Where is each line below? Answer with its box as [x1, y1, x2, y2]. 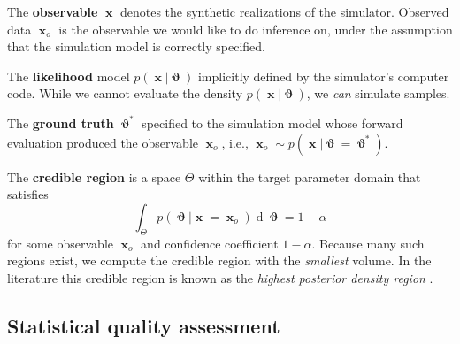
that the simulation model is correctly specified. [7, 37, 265, 56]
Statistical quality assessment [7, 311, 280, 339]
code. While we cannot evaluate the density [7, 84, 243, 103]
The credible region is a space [7, 167, 181, 186]
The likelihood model [7, 66, 130, 85]
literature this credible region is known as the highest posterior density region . [7, 268, 433, 287]
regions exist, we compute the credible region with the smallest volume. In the [7, 251, 432, 270]
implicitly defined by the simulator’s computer [197, 66, 449, 85]
